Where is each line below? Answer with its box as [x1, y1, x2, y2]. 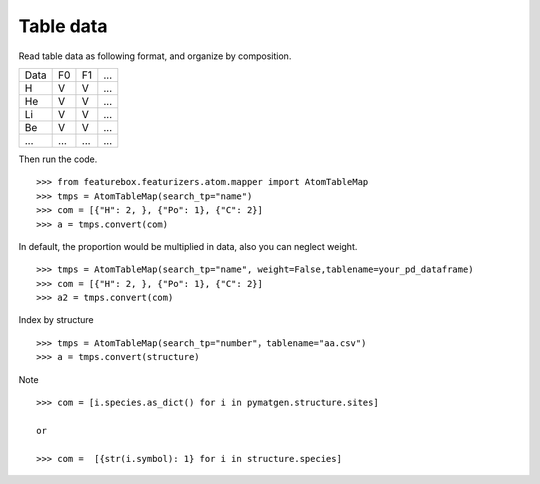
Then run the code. [18, 153, 98, 165]
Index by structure [18, 314, 94, 326]
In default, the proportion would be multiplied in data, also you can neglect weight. [18, 240, 358, 252]
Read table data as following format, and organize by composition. [18, 50, 292, 62]
